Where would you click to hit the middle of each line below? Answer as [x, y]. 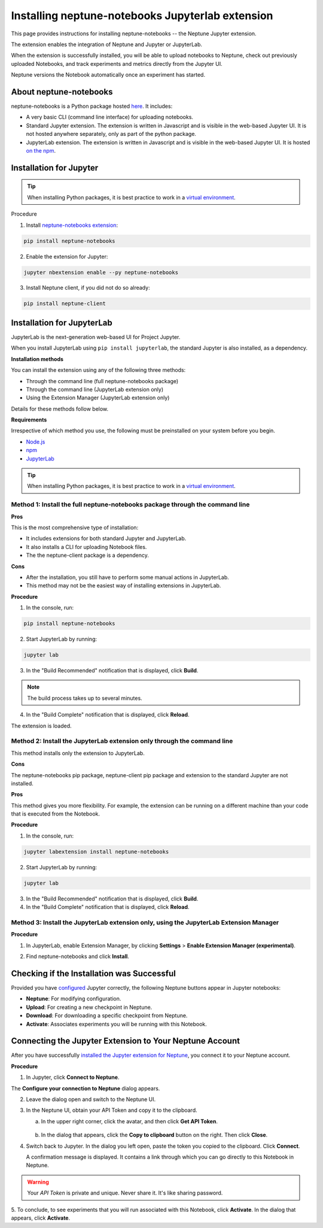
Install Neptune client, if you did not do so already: [88, 288]
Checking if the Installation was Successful [93, 973]
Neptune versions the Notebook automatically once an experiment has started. [108, 75]
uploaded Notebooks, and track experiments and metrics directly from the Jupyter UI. [117, 63]
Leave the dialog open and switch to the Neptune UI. [91, 1099]
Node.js [36, 442]
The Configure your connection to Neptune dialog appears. [86, 1088]
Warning [38, 1182]
